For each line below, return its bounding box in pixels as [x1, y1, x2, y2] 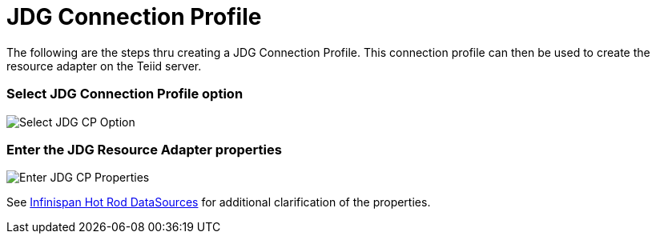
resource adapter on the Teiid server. [6, 58, 202, 73]
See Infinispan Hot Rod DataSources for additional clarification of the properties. [6, 195, 431, 210]
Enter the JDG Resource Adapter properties [6, 141, 282, 158]
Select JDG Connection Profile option [6, 86, 243, 102]
